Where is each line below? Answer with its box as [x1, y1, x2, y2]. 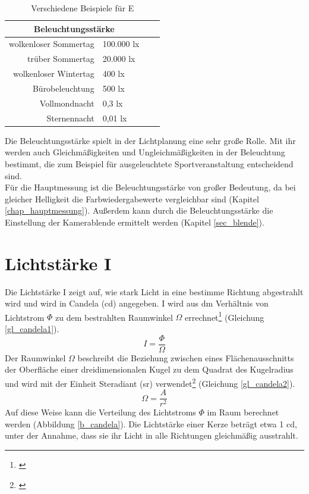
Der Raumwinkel [5, 351, 66, 364]
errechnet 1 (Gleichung [185, 309, 264, 323]
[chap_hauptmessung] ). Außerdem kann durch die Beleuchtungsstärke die [5, 204, 273, 217]
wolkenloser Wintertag [12, 67, 94, 80]
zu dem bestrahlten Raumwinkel [55, 311, 173, 323]
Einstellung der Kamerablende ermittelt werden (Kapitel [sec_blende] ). [5, 215, 264, 228]
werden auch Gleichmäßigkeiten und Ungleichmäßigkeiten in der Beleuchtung [5, 146, 285, 158]
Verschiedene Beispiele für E [31, 2, 134, 14]
